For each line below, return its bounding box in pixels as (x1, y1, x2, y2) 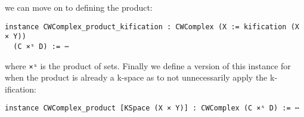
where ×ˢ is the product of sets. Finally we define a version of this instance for (5, 59, 291, 72)
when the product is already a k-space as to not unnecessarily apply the (5, 71, 268, 84)
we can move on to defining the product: (5, 1, 153, 13)
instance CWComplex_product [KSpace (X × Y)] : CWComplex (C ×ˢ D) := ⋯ (5, 104, 299, 113)
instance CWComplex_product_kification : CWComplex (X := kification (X (5, 22, 299, 31)
